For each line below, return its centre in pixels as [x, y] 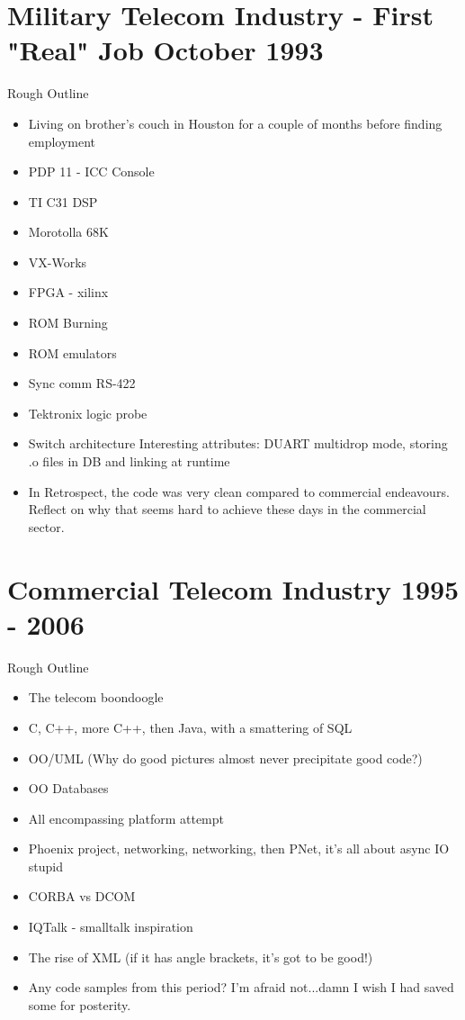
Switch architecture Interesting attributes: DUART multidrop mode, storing [238, 443]
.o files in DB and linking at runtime [129, 461]
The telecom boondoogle [96, 697]
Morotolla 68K [68, 232]
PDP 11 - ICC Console [91, 172]
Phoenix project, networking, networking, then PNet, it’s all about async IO [239, 848]
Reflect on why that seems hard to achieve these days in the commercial [227, 509]
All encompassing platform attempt [126, 818]
